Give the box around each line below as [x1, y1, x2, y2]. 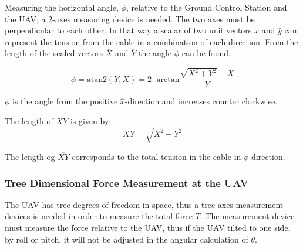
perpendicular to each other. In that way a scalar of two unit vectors [5, 24, 252, 36]
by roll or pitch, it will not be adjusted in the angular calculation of [5, 233, 248, 245]
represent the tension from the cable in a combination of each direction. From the [5, 35, 298, 47]
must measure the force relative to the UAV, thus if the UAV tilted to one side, [5, 221, 291, 234]
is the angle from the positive [12, 95, 118, 107]
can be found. [181, 47, 231, 59]
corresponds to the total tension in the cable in [72, 151, 241, 163]
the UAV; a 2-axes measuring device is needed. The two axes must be [5, 12, 255, 25]
